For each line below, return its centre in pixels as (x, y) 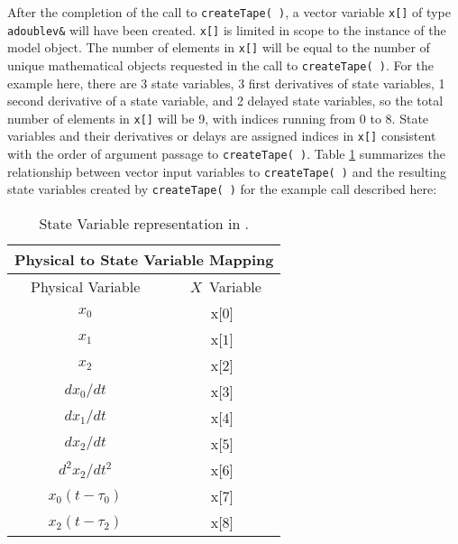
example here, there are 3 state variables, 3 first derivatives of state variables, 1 (226, 83)
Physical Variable (86, 287)
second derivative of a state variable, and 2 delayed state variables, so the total (225, 101)
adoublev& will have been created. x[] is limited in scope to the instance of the (227, 29)
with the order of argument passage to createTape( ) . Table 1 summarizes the (226, 154)
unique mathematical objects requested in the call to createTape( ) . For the (221, 65)
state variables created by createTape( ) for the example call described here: (222, 189)
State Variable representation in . (144, 224)
